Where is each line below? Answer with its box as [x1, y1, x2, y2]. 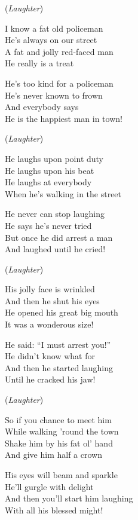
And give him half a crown [5, 448, 102, 461]
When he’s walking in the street [5, 187, 122, 200]
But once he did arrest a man [5, 231, 113, 243]
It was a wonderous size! [5, 318, 94, 331]
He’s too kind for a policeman [5, 77, 114, 89]
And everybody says [5, 100, 79, 113]
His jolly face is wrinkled [5, 283, 95, 295]
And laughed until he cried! [5, 243, 106, 255]
